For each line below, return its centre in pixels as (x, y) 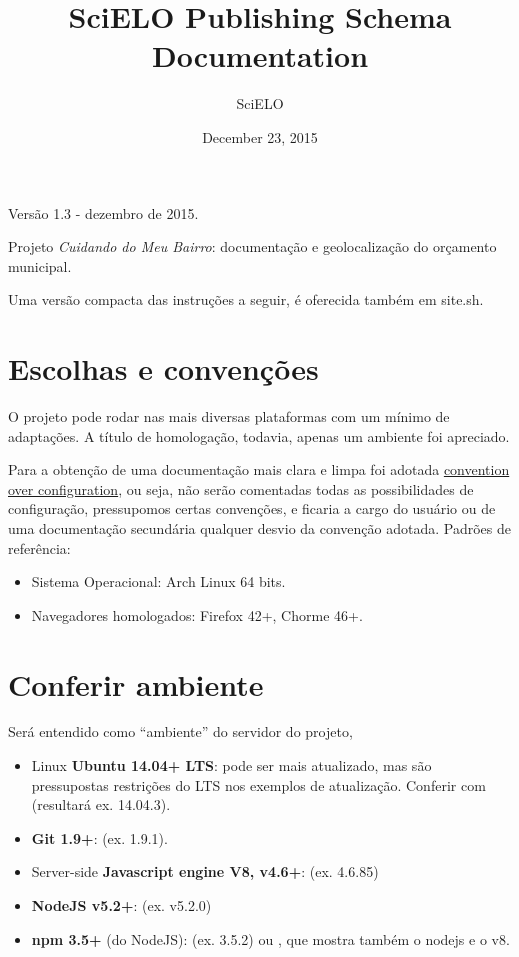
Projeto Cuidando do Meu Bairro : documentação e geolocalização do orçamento (252, 246)
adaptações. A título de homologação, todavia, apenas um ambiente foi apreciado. (259, 435)
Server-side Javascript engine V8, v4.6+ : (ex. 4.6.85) (205, 871)
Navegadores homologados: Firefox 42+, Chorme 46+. (197, 614)
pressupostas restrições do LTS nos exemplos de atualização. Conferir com (258, 784)
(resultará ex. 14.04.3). (101, 804)
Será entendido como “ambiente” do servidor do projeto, (180, 731)
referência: (39, 547)
